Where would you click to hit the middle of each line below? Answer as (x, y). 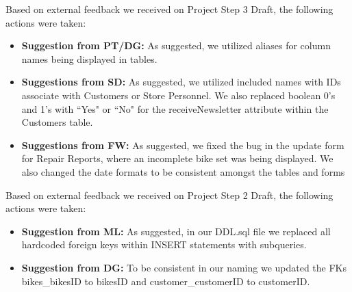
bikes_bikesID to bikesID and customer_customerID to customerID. (166, 281)
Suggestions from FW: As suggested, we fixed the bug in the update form (183, 145)
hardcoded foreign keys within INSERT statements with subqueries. (164, 244)
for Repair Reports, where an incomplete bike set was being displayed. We (177, 158)
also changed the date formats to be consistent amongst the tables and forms (183, 171)
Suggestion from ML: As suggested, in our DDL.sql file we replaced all (176, 231)
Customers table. (57, 122)
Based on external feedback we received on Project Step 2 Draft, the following (169, 195)
